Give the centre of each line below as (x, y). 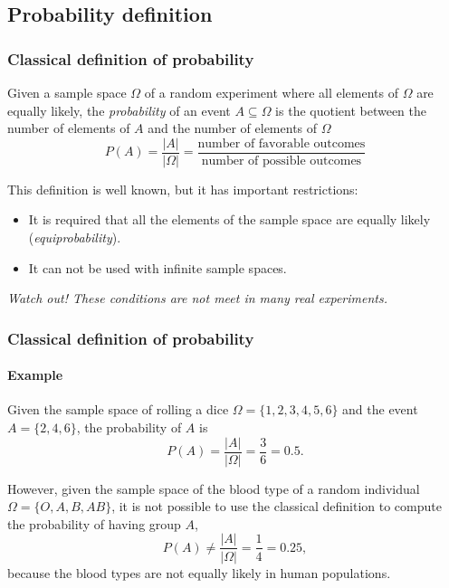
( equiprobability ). (75, 237)
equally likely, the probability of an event (119, 110)
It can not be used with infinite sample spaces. (158, 267)
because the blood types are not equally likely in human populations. (199, 572)
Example (35, 375)
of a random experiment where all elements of (271, 92)
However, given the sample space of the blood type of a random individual (214, 488)
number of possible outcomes (282, 161)
